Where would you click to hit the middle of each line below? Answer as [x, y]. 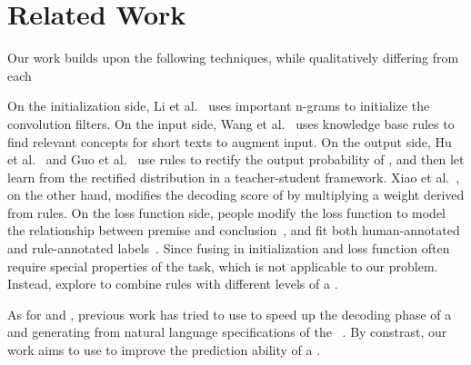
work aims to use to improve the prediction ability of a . [164, 350]
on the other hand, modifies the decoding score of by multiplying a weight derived [236, 195]
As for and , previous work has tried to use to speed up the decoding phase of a [230, 314]
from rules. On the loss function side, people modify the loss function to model [227, 212]
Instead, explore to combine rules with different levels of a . [173, 284]
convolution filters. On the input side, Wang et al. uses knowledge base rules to [231, 123]
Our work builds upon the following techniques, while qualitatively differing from [233, 58]
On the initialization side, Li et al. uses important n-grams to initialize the [219, 106]
